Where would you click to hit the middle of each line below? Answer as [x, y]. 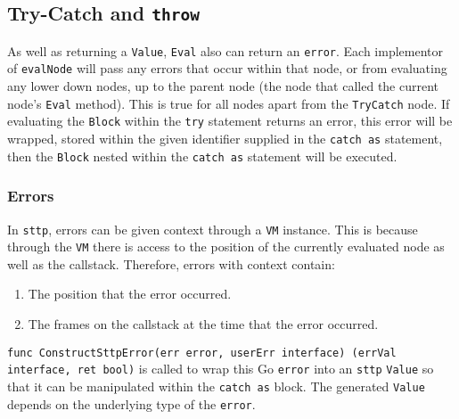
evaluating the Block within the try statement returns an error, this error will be [230, 121]
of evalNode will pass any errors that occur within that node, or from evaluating [227, 68]
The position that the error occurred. [130, 294]
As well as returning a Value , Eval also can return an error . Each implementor [225, 50]
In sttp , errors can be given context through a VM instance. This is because [213, 229]
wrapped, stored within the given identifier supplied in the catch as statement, [225, 138]
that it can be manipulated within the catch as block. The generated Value [216, 386]
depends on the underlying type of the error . [131, 403]
